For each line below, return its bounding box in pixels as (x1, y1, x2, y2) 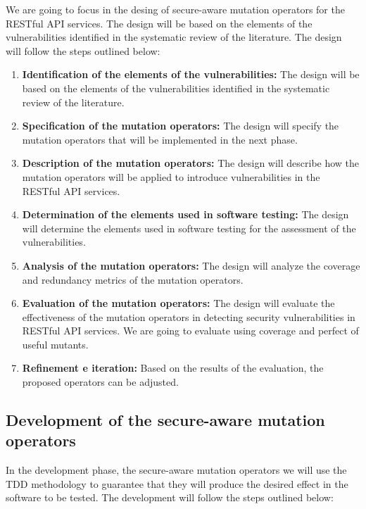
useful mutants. (22, 337, 89, 351)
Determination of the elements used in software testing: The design (22, 207, 349, 222)
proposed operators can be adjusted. (22, 375, 179, 389)
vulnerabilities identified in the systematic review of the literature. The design (6, 30, 342, 44)
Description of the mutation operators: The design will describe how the (22, 156, 360, 170)
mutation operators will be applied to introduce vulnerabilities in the (22, 169, 320, 184)
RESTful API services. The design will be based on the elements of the (6, 15, 313, 30)
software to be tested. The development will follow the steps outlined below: (6, 490, 334, 505)
